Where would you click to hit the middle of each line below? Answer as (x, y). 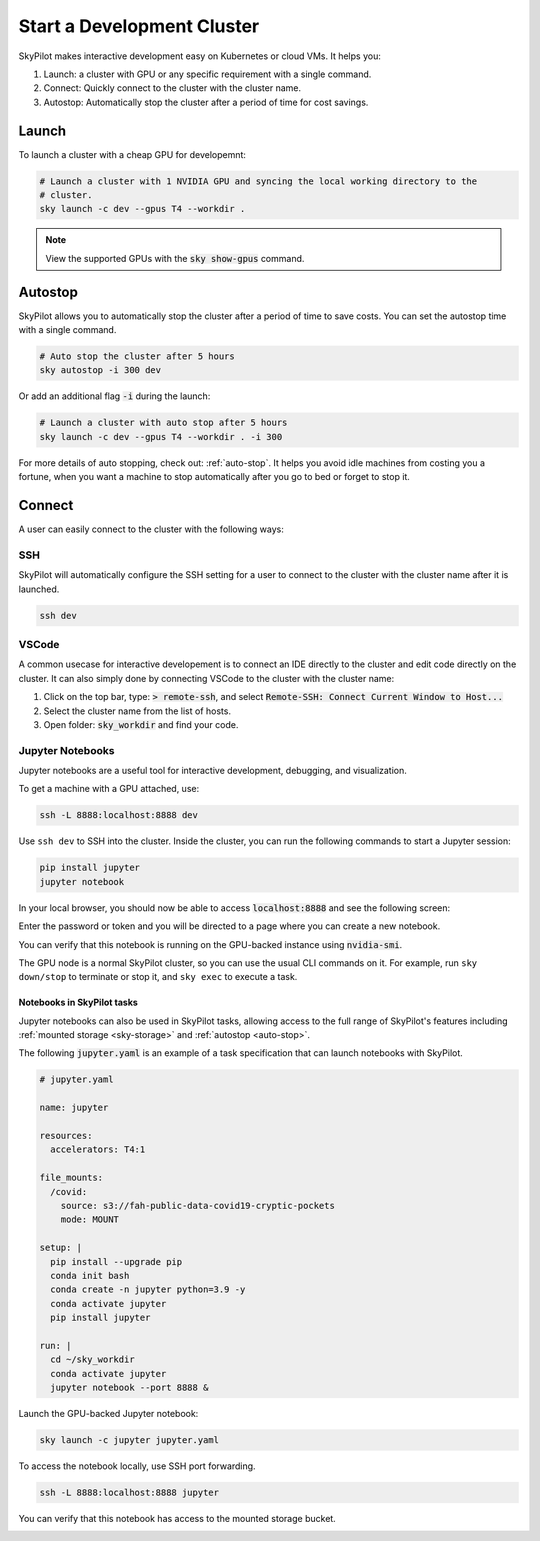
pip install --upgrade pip (116, 1261)
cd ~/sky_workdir (92, 1359)
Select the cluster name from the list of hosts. (137, 711)
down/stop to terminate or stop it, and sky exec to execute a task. (158, 977)
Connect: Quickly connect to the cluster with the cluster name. (172, 88)
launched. (39, 589)
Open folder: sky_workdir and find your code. (141, 724)
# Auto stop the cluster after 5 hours (137, 356)
